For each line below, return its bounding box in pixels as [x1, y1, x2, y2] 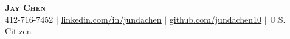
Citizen [5, 25, 32, 37]
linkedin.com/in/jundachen [61, 13, 162, 25]
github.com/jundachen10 [169, 13, 262, 25]
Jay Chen [5, 1, 46, 13]
